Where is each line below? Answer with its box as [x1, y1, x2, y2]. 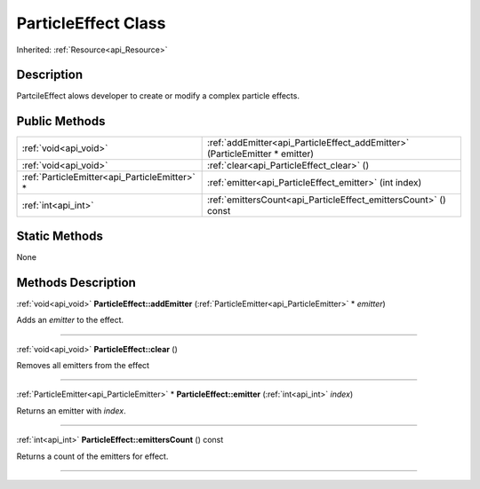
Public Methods [16, 114, 106, 129]
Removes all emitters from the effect [16, 359, 150, 370]
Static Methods [16, 228, 104, 243]
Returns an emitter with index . [16, 405, 126, 416]
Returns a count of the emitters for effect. [16, 451, 169, 461]
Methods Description [16, 275, 137, 290]
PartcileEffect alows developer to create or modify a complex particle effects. [16, 91, 300, 101]
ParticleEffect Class [16, 13, 166, 33]
